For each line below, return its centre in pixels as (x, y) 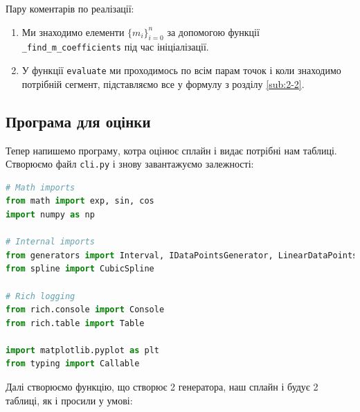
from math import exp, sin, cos (80, 201)
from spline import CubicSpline (80, 269)
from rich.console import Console (85, 310)
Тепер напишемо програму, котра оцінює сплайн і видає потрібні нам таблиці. (171, 150)
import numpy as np (50, 214)
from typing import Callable (73, 364)
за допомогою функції (213, 32)
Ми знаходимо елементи (73, 32)
